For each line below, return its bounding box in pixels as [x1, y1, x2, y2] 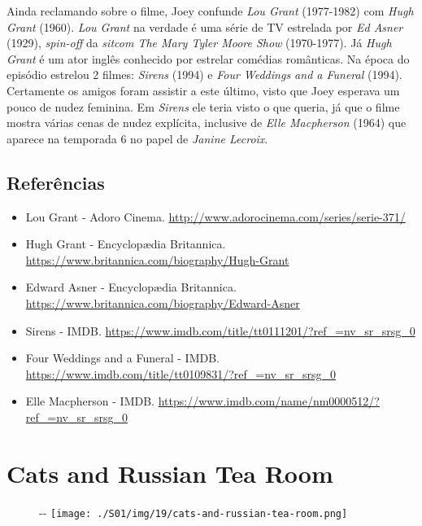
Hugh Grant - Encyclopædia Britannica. [25, 235, 226, 252]
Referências [7, 169, 105, 195]
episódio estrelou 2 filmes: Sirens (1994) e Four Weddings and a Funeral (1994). [7, 66, 402, 83]
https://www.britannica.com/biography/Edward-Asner [25, 294, 300, 311]
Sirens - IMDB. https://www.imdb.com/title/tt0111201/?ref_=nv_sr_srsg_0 [25, 322, 415, 339]
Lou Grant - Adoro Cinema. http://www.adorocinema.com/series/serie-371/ [25, 208, 406, 225]
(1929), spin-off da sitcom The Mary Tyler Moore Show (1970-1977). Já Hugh [7, 34, 392, 51]
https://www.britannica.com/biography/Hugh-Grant [25, 251, 289, 268]
